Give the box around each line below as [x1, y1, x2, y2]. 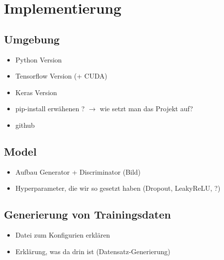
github [15, 120, 35, 130]
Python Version [15, 54, 62, 64]
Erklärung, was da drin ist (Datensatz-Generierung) [15, 246, 170, 256]
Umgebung [4, 31, 60, 46]
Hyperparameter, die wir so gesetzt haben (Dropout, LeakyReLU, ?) [15, 183, 221, 193]
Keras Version [15, 87, 57, 97]
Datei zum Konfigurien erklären [15, 230, 110, 240]
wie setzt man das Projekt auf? [100, 103, 193, 114]
